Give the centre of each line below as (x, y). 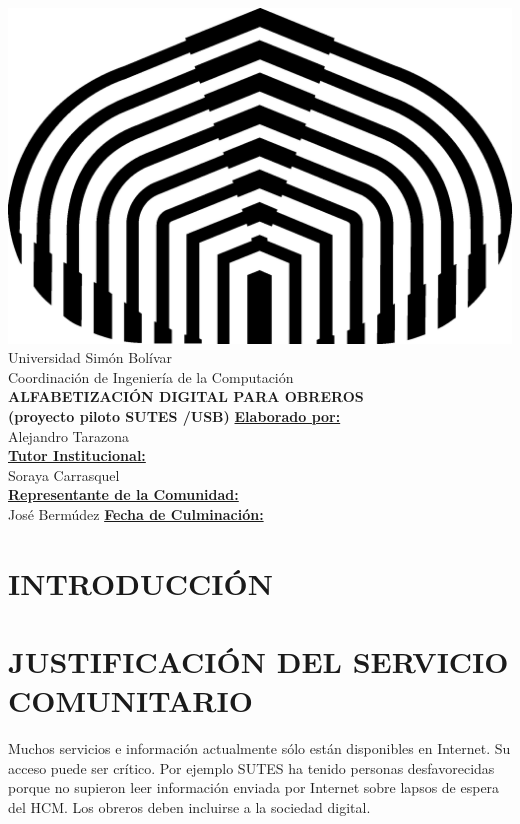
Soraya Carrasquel (64, 474)
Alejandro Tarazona (69, 435)
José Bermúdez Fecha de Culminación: (136, 514)
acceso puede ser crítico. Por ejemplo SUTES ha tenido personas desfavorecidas (251, 767)
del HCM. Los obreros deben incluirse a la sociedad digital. (189, 807)
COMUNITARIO (130, 700)
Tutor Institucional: (77, 455)
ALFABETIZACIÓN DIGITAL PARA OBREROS (186, 396)
